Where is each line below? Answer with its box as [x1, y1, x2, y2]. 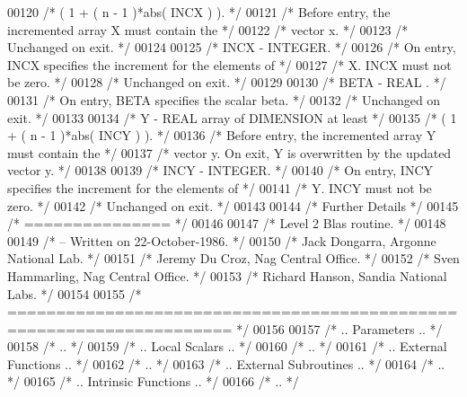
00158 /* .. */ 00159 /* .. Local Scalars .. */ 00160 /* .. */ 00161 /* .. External [7, 337, 447, 356]
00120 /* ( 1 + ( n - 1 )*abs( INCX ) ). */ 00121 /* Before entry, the [7, 3, 391, 21]
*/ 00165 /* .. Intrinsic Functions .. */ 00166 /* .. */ [7, 372, 299, 391]
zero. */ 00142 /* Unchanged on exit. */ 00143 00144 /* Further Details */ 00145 [7, 196, 459, 215]
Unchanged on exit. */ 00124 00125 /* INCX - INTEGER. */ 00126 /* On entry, [7, 38, 456, 57]
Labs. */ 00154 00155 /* [7, 284, 142, 303]
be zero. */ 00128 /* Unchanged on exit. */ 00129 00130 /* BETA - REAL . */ [7, 73, 446, 92]
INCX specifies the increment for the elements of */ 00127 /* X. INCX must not [7, 55, 452, 74]
